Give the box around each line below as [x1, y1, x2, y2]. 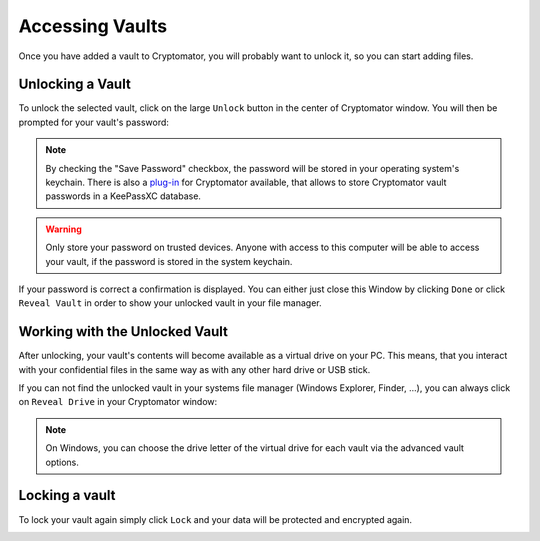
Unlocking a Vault [18, 76, 132, 93]
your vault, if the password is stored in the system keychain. [45, 255, 293, 267]
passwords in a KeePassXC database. [45, 190, 202, 202]
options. [45, 456, 80, 468]
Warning [45, 223, 82, 235]
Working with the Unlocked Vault [18, 323, 229, 340]
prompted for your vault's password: [18, 116, 170, 128]
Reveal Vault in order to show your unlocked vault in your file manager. [18, 297, 322, 309]
